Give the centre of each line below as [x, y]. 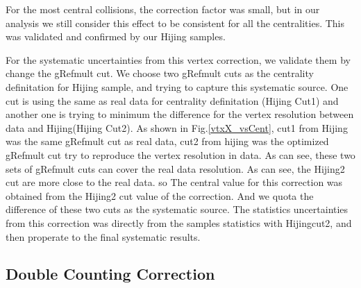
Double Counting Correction [110, 274]
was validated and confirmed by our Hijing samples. [116, 36]
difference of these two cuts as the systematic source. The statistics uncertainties [177, 209]
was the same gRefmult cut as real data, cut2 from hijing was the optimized [167, 141]
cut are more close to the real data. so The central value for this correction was [174, 182]
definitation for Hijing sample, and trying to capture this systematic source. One [177, 86]
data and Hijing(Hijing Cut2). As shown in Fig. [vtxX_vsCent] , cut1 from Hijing [177, 127]
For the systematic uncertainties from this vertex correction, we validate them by [178, 59]
